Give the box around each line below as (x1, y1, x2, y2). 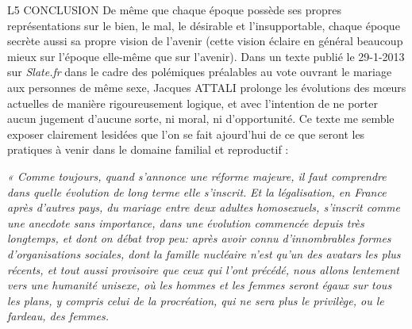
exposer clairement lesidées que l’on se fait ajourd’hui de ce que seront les (7, 125, 365, 142)
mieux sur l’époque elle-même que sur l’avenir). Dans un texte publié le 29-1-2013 (7, 48, 405, 64)
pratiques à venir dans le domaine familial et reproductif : (7, 141, 289, 158)
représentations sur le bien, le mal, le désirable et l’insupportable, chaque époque (7, 17, 400, 33)
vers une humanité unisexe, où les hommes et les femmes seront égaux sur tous (7, 277, 392, 293)
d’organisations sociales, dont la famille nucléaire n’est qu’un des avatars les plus (7, 245, 401, 262)
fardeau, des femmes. (7, 308, 109, 324)
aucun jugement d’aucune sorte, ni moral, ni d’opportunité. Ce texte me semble (7, 110, 395, 127)
